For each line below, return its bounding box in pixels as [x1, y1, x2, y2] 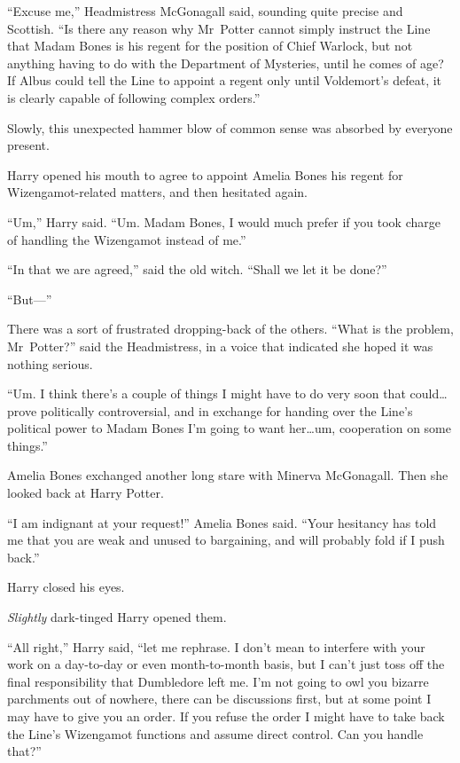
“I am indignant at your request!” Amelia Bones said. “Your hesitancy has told [7, 513, 437, 531]
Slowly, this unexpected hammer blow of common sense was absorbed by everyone [7, 118, 453, 137]
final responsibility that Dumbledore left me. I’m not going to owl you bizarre [7, 672, 429, 690]
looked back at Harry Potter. [7, 484, 164, 502]
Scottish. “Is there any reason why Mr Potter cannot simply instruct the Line [7, 19, 431, 37]
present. [7, 136, 50, 154]
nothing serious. [7, 354, 93, 373]
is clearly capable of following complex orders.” [7, 88, 261, 106]
